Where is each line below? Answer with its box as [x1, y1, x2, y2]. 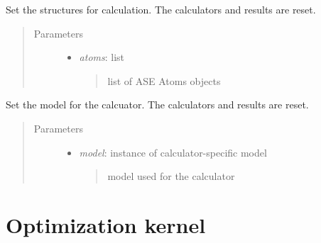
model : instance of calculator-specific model [79, 145, 267, 159]
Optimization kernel [6, 210, 206, 239]
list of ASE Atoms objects [107, 73, 221, 88]
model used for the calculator [107, 169, 235, 183]
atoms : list [79, 50, 125, 64]
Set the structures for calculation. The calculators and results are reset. [6, 2, 316, 16]
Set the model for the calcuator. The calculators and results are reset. [6, 97, 309, 112]
